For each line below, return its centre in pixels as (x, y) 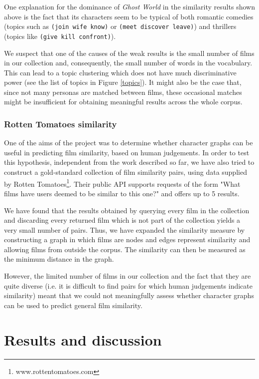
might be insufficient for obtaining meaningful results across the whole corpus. (123, 102)
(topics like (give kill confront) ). (60, 36)
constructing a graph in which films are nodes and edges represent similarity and (127, 239)
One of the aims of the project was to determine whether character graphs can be (129, 143)
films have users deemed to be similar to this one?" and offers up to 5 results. (122, 193)
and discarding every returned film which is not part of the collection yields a (122, 220)
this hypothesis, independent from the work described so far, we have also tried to (129, 162)
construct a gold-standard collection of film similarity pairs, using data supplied (126, 172)
